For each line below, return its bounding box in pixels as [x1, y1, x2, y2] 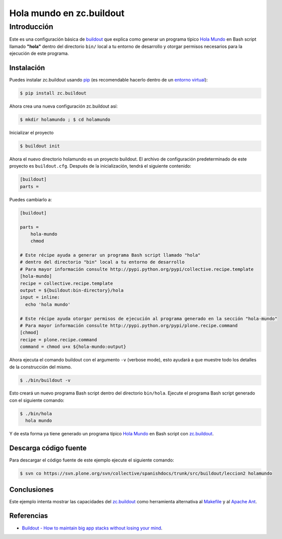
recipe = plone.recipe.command [20, 337, 98, 342]
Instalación [9, 63, 45, 72]
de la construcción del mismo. [9, 364, 72, 370]
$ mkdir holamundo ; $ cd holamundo [20, 117, 111, 123]
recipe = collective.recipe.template [20, 280, 113, 286]
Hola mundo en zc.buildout [9, 8, 125, 19]
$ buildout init [20, 143, 60, 148]
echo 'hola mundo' [25, 301, 70, 307]
